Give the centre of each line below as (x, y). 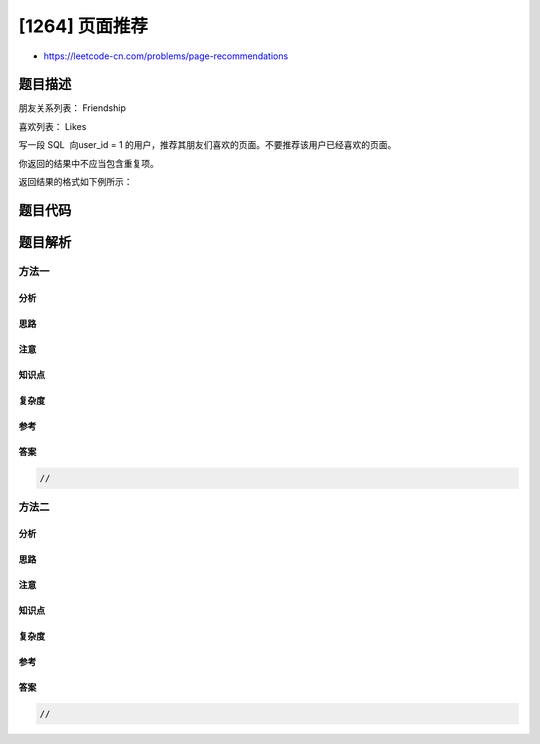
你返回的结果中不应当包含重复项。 (88, 163)
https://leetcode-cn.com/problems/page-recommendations (166, 56)
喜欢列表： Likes (52, 126)
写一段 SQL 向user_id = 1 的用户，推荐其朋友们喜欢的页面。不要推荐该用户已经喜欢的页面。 (207, 145)
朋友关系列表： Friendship (72, 108)
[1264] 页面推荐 (83, 26)
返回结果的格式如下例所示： (75, 182)
